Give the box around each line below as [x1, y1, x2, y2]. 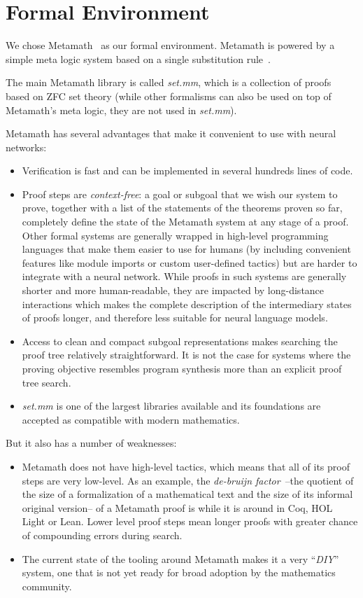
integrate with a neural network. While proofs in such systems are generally [22, 269, 347, 284]
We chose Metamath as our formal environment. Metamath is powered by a [6, 38, 335, 53]
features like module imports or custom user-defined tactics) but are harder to [22, 255, 357, 270]
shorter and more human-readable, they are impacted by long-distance [22, 283, 325, 298]
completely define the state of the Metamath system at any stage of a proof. [22, 214, 349, 229]
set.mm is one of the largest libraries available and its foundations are [22, 398, 321, 413]
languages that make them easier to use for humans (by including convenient [22, 242, 351, 256]
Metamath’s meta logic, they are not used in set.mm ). [6, 102, 237, 117]
